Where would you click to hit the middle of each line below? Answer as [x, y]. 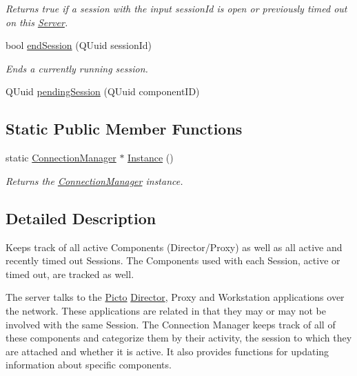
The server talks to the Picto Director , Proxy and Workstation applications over [175, 297]
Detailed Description [81, 218]
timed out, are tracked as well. [70, 274]
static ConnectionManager [61, 158]
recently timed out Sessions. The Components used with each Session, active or [173, 260]
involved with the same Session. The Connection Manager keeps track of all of [171, 324]
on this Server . [37, 22]
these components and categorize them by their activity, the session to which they [179, 338]
